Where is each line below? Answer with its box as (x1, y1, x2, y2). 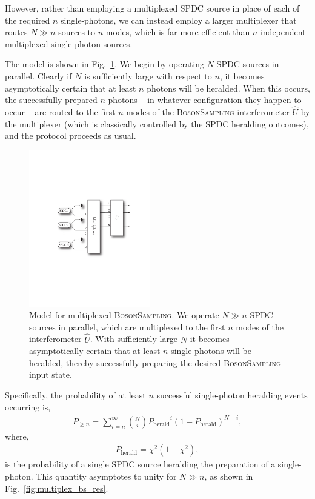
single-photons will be (171, 344, 251, 357)
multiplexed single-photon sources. (5, 37, 133, 50)
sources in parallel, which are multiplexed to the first (29, 320, 225, 333)
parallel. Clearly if (5, 69, 72, 82)
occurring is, (5, 400, 51, 413)
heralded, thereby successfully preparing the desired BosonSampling (29, 356, 281, 369)
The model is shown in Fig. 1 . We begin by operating (5, 58, 205, 70)
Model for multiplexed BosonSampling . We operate (29, 309, 219, 321)
